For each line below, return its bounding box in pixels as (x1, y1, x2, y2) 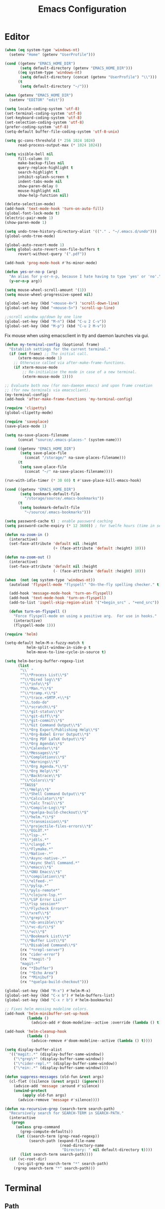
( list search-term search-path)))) (20, 1152, 93, 1157)
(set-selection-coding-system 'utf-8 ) (4, 120, 84, 125)
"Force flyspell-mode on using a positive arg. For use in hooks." (13, 613, 157, 618)
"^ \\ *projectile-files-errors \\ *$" (20, 823, 93, 829)
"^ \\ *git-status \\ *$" (20, 709, 65, 714)
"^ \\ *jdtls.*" (20, 837, 49, 843)
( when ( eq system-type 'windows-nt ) (4, 47, 80, 52)
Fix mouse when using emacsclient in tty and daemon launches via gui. (4, 332, 149, 338)
